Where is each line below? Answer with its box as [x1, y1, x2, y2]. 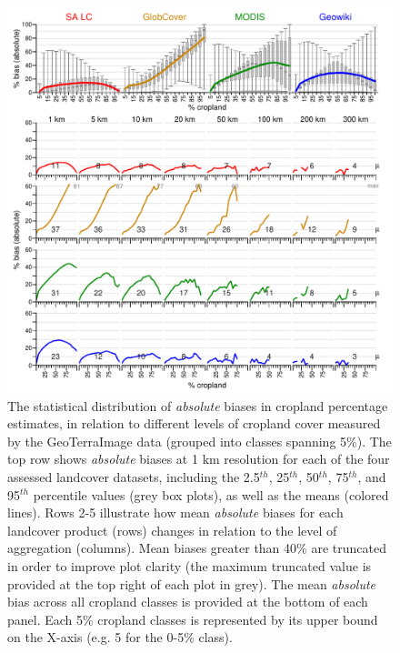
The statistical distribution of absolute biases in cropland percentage [7, 396, 388, 415]
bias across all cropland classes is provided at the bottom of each [7, 592, 368, 611]
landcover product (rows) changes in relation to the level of [7, 520, 337, 539]
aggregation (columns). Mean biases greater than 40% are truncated [7, 538, 386, 558]
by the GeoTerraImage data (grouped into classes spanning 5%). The [7, 431, 392, 450]
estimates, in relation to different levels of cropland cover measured [7, 414, 381, 433]
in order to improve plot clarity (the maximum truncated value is [7, 556, 372, 575]
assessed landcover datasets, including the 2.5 [7, 467, 260, 486]
